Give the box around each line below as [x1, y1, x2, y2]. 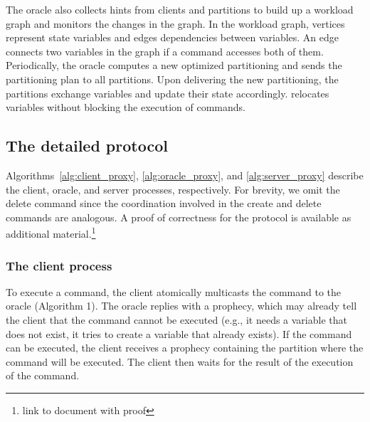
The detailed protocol [6, 134, 168, 157]
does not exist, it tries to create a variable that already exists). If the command [6, 326, 352, 341]
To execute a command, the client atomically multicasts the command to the [6, 284, 342, 299]
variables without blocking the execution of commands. [6, 100, 245, 115]
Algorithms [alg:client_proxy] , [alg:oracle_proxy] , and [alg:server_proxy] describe [6, 167, 364, 182]
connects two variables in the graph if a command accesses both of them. [6, 43, 324, 58]
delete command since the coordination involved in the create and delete [6, 196, 322, 211]
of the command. [6, 368, 80, 383]
